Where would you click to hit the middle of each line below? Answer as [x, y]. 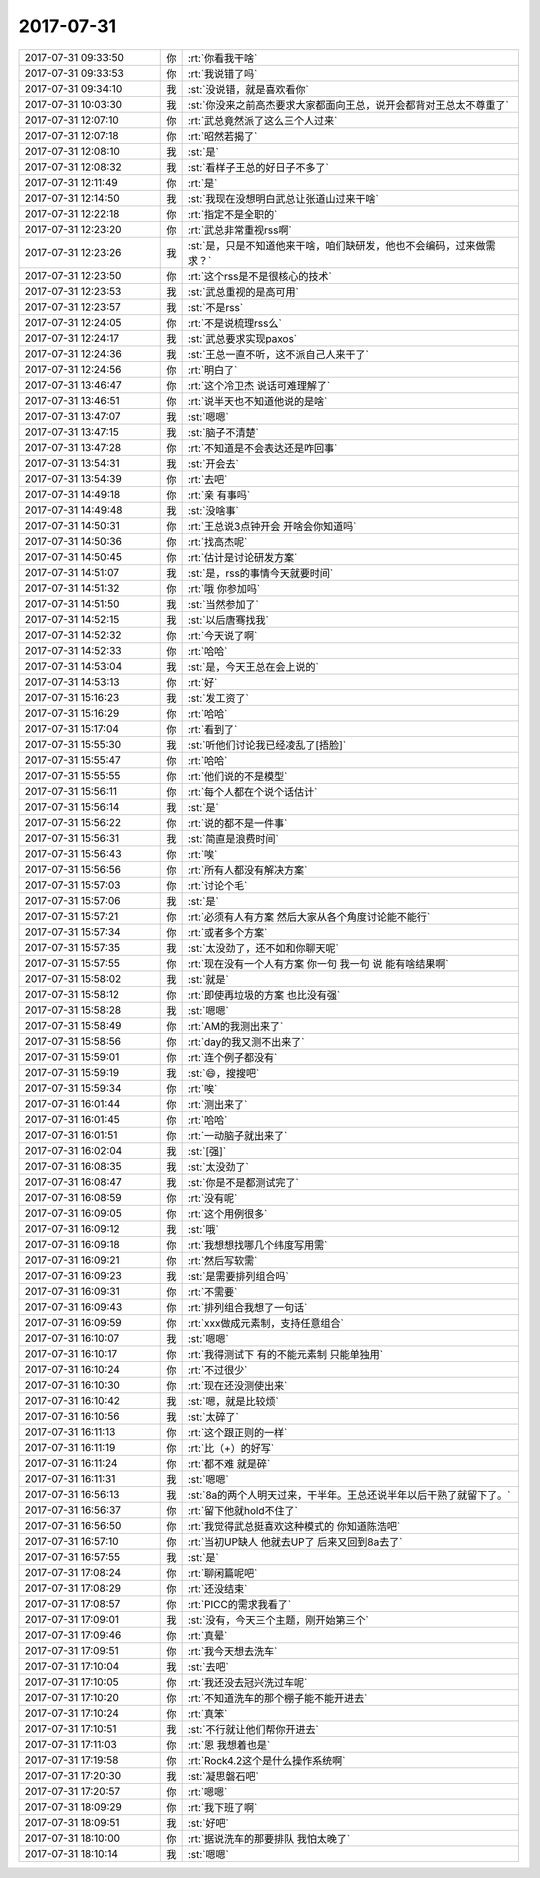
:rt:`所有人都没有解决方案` [247, 870]
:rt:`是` [202, 183]
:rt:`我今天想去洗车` [232, 1651]
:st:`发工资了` [218, 698]
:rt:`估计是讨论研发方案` [242, 557]
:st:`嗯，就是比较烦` [233, 1401]
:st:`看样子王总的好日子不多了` [258, 167]
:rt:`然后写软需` [222, 1260]
